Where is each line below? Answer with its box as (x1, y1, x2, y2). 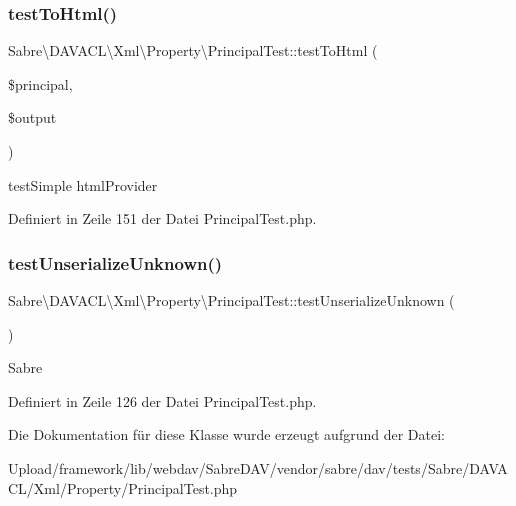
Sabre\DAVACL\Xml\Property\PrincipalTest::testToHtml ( (8, 40, 378, 61)
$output (8, 107, 57, 128)
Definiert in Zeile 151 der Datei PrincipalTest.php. (8, 208, 317, 229)
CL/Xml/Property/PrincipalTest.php (8, 477, 238, 498)
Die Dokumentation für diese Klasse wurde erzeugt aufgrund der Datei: (8, 424, 445, 445)
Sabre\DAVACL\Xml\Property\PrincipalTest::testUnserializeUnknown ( (8, 290, 455, 310)
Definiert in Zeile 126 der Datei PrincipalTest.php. (8, 390, 317, 411)
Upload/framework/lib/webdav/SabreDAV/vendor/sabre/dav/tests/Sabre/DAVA (8, 457, 508, 478)
